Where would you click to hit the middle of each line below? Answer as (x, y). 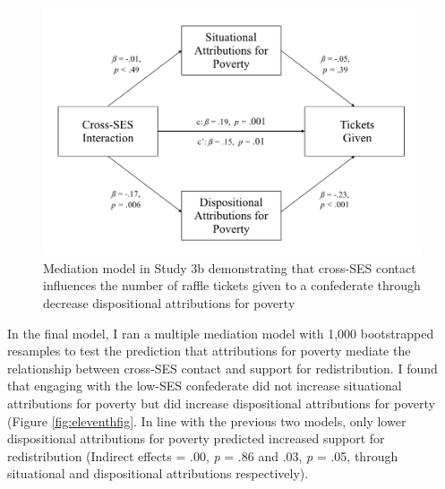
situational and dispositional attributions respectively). (158, 473)
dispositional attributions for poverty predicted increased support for (196, 438)
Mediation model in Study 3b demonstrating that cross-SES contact (230, 267)
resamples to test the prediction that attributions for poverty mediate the (209, 351)
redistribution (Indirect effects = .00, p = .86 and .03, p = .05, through (203, 455)
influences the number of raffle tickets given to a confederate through (232, 285)
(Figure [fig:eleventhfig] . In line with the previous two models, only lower (207, 420)
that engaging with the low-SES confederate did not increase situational (205, 386)
